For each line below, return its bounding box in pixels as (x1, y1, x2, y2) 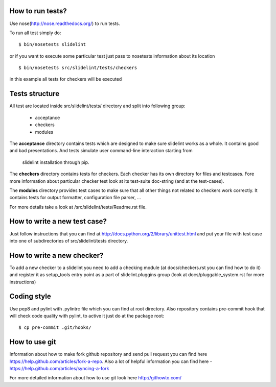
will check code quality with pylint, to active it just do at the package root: (9, 312, 165, 319)
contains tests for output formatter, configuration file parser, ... (9, 195, 141, 201)
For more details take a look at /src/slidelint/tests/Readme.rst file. (9, 204, 147, 210)
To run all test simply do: (9, 30, 61, 36)
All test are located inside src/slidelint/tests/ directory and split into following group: (9, 103, 186, 109)
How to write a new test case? (9, 217, 107, 226)
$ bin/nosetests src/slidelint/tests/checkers (18, 65, 137, 71)
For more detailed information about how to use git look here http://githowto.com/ (9, 375, 181, 381)
